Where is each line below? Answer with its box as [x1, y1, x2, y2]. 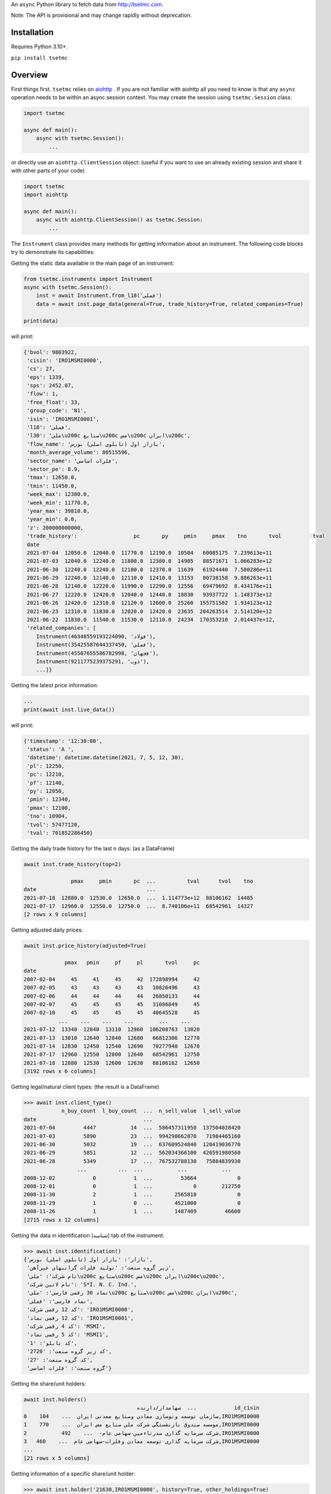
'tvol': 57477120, [27, 821, 81, 828]
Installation [11, 27, 54, 38]
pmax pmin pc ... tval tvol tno [70, 877, 253, 884]
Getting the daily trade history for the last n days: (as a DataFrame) [11, 844, 175, 852]
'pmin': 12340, [27, 796, 72, 803]
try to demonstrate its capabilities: [11, 249, 95, 256]
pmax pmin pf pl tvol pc [64, 959, 200, 966]
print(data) [23, 317, 59, 324]
